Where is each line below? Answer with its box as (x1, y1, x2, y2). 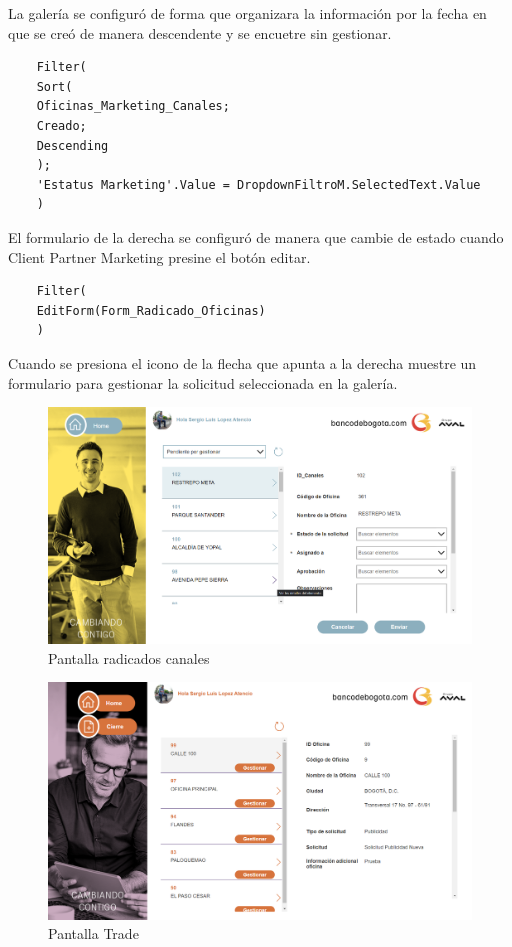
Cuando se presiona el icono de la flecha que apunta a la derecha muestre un (8, 352, 477, 373)
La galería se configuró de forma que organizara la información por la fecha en (8, 3, 487, 23)
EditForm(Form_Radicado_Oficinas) (36, 303, 266, 318)
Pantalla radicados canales (48, 647, 210, 668)
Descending (36, 138, 109, 153)
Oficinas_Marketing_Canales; (36, 99, 230, 114)
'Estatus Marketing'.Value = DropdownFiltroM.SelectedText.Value (36, 177, 481, 192)
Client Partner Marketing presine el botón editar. (8, 246, 311, 267)
